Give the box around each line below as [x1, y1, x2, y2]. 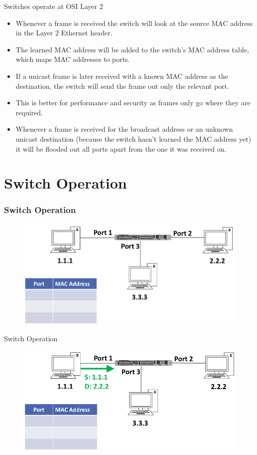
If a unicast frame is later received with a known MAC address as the [15, 70, 228, 81]
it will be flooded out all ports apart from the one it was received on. [15, 143, 227, 154]
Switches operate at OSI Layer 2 [4, 1, 103, 11]
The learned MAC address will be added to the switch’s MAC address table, [15, 44, 249, 54]
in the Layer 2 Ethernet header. [15, 27, 113, 38]
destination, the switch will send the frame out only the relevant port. [15, 80, 229, 91]
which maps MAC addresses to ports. [15, 54, 130, 64]
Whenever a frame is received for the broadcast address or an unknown [15, 124, 233, 134]
